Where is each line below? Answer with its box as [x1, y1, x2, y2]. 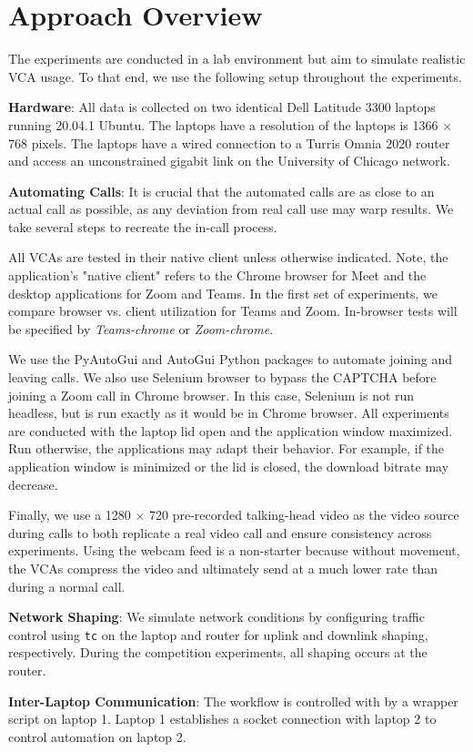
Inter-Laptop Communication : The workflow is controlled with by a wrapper [8, 691, 458, 710]
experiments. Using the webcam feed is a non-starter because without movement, [8, 541, 460, 560]
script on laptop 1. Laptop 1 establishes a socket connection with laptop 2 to [8, 709, 437, 728]
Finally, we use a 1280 [8, 505, 131, 524]
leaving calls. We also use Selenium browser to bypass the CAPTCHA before [8, 368, 437, 387]
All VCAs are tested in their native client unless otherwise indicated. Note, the [8, 248, 448, 267]
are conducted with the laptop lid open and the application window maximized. [8, 421, 453, 440]
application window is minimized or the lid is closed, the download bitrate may [8, 457, 449, 475]
